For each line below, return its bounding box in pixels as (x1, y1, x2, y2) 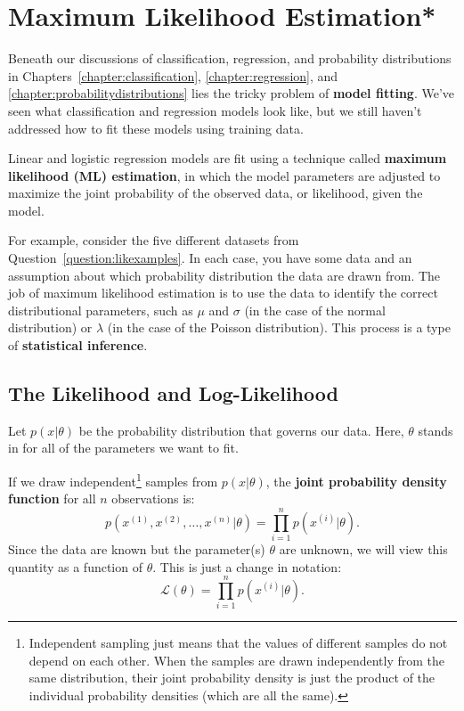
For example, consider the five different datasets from (8, 231, 299, 249)
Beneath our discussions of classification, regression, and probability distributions (8, 49, 452, 68)
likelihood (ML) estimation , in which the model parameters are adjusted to (8, 166, 441, 184)
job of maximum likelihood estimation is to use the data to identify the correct (8, 283, 438, 302)
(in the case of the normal (244, 300, 386, 319)
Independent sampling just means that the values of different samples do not (28, 633, 448, 652)
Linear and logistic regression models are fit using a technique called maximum (8, 149, 447, 168)
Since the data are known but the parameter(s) (8, 539, 265, 558)
